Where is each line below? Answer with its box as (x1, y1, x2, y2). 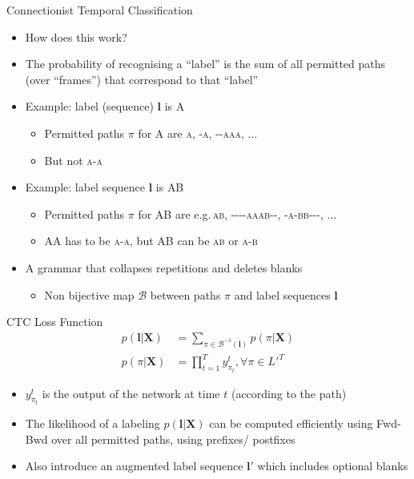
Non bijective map (44, 286, 135, 303)
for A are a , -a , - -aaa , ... (138, 124, 258, 141)
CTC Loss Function (6, 313, 103, 330)
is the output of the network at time (42, 384, 220, 401)
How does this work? (25, 28, 127, 45)
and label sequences (234, 286, 331, 303)
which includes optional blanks (257, 457, 408, 474)
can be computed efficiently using (209, 415, 373, 432)
